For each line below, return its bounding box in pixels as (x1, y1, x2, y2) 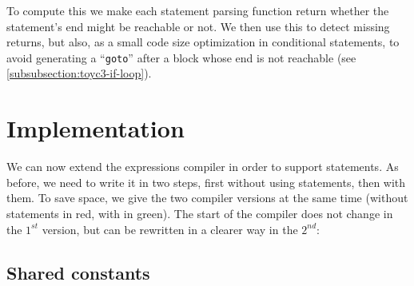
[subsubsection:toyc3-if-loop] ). (6, 65, 152, 81)
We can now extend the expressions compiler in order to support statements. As (6, 158, 399, 175)
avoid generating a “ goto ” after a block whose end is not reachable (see (6, 49, 356, 66)
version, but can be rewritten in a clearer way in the (42, 220, 298, 237)
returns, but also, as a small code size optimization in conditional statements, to (6, 34, 400, 50)
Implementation (6, 112, 185, 145)
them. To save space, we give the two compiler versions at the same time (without (6, 189, 408, 206)
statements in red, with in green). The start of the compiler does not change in (6, 205, 393, 221)
